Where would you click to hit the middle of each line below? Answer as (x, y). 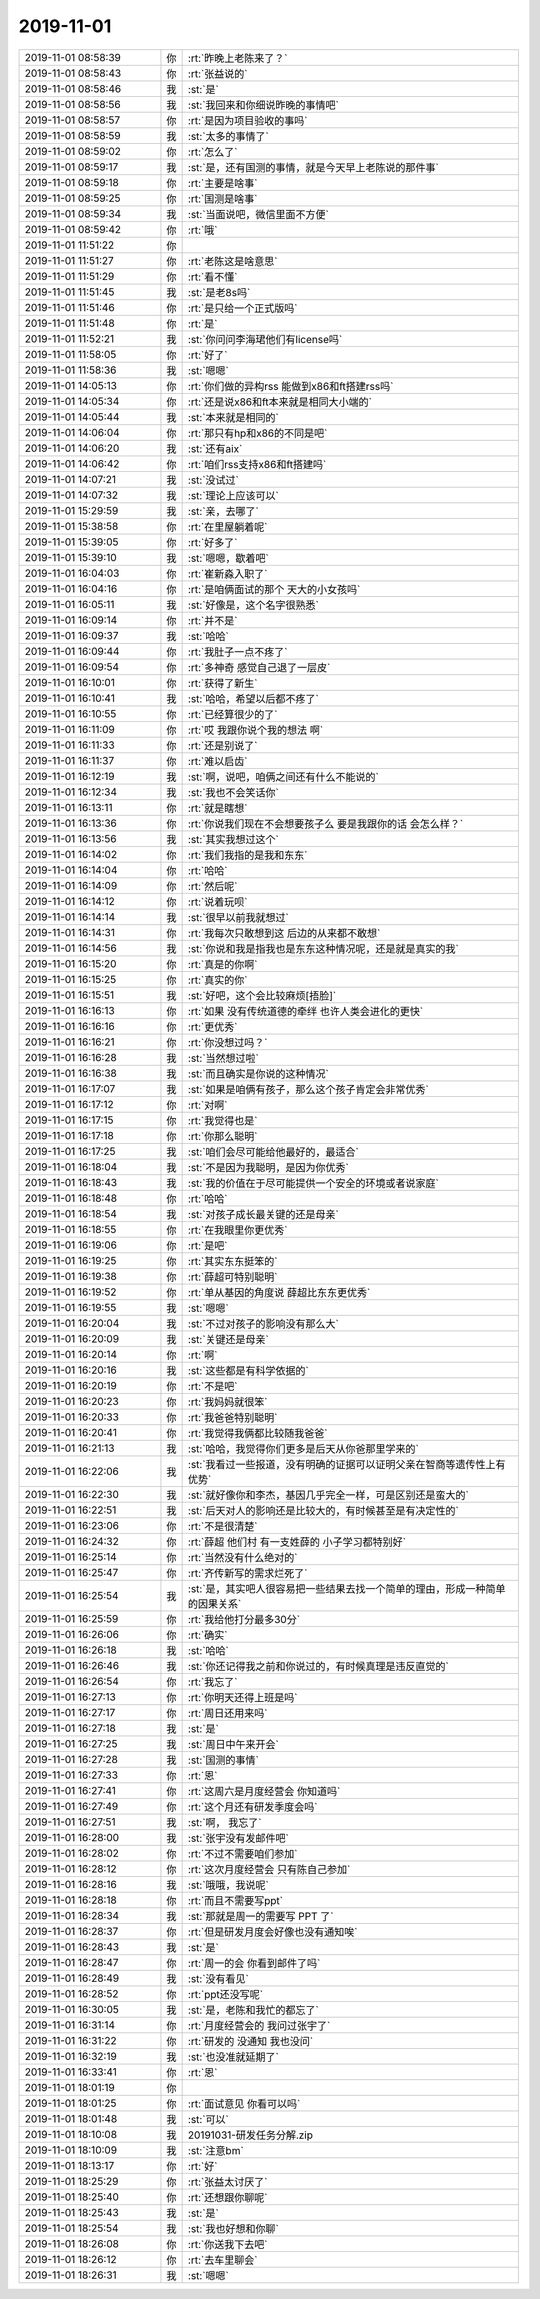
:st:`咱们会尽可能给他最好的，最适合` (273, 1152)
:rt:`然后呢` (212, 886)
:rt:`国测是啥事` (222, 198)
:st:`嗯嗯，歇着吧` (228, 558)
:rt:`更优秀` (212, 1027)
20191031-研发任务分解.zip (250, 2135)
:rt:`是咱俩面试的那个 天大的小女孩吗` (274, 589)
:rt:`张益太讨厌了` (227, 2182)
